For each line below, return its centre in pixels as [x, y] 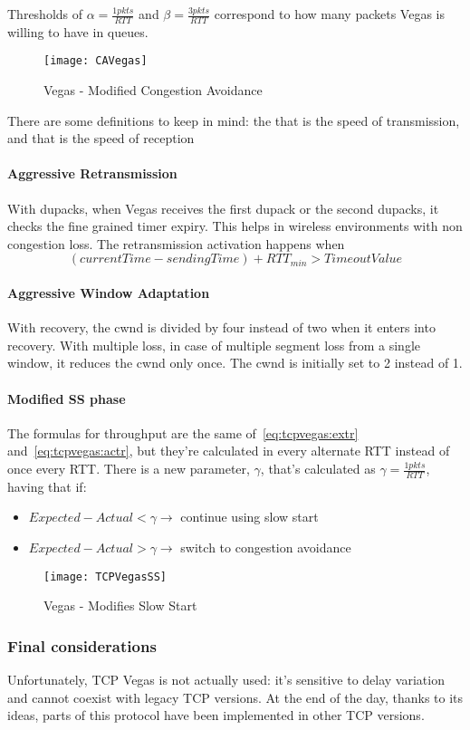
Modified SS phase [67, 398]
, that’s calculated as [318, 468]
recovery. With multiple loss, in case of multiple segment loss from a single [214, 345]
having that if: [47, 486]
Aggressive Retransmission [92, 173]
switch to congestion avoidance [266, 547]
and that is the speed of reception [101, 138]
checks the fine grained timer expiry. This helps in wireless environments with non [235, 226]
